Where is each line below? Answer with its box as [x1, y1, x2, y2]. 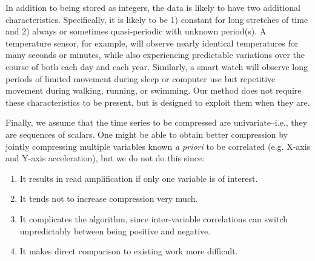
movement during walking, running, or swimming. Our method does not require [5, 84, 302, 97]
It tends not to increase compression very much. [19, 192, 198, 205]
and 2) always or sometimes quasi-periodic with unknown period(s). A [5, 25, 267, 37]
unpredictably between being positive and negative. [19, 224, 211, 237]
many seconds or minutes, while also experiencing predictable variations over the [5, 48, 305, 61]
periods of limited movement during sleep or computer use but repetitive [5, 72, 276, 85]
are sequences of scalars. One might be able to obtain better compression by [5, 127, 288, 140]
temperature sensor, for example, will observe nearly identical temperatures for [5, 36, 299, 49]
